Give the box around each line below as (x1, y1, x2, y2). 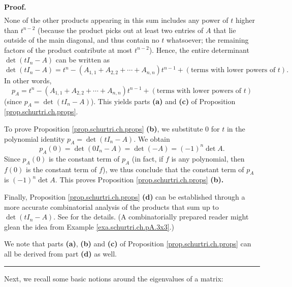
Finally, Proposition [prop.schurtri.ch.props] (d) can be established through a (4, 191, 245, 202)
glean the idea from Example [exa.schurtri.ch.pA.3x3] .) (4, 221, 174, 232)
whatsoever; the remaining (166, 35, 249, 45)
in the (226, 123, 245, 134)
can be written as (55, 54, 110, 65)
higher (235, 15, 255, 25)
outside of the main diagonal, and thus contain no (4, 35, 159, 45)
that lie (213, 24, 236, 35)
